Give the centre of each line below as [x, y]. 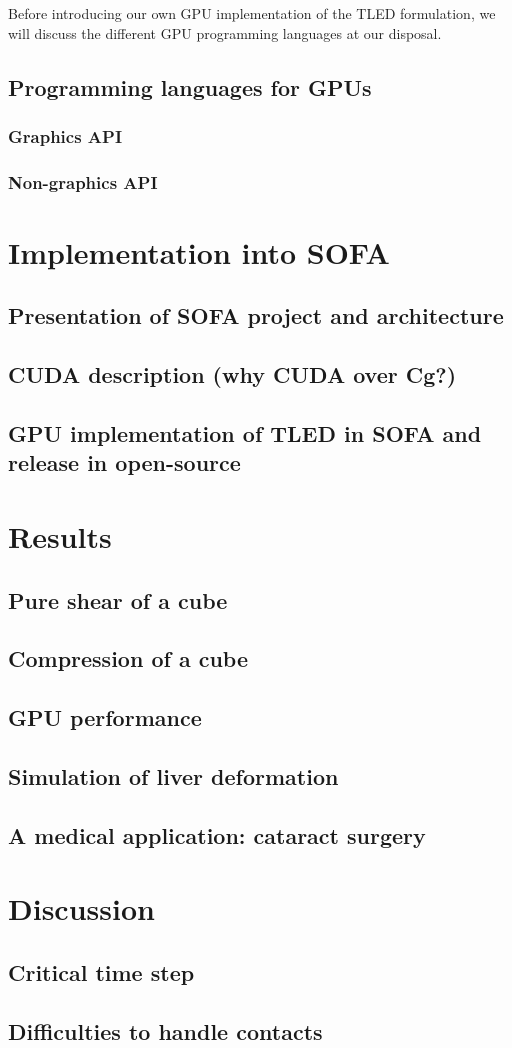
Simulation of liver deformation [173, 775]
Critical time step [101, 971]
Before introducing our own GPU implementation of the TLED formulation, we [252, 13]
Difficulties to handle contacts [165, 1030]
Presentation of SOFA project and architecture [256, 315]
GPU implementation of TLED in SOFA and [245, 432]
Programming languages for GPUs [190, 86]
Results [60, 535]
